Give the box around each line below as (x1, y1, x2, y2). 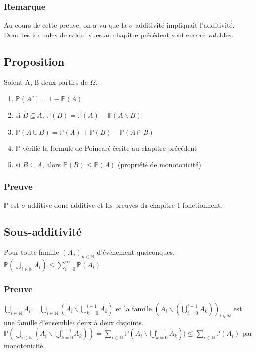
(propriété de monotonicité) (118, 159, 201, 170)
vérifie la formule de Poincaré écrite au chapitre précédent (22, 142, 197, 153)
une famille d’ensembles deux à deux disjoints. (4, 317, 144, 327)
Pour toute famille (4, 247, 59, 257)
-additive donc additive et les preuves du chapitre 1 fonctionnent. (25, 200, 222, 210)
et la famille (116, 303, 152, 314)
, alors (42, 159, 61, 170)
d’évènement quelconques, (97, 247, 175, 257)
